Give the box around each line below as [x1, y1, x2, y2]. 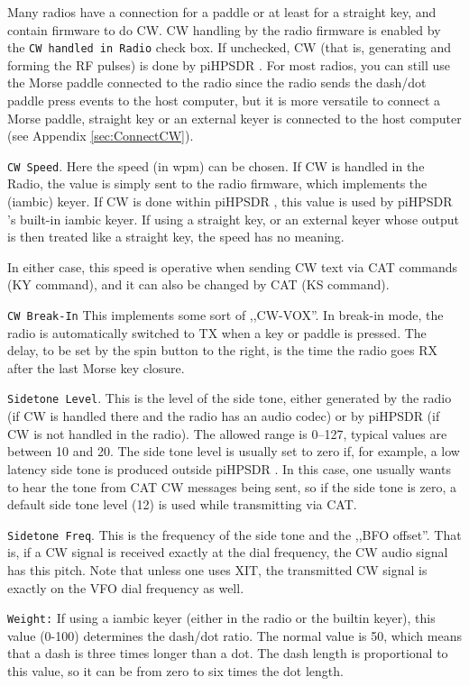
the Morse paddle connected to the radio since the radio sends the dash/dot [7, 73, 427, 92]
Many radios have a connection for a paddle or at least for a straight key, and [7, 3, 437, 21]
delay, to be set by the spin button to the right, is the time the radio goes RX [7, 341, 437, 360]
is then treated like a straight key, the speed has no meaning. [7, 227, 345, 246]
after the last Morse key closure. [7, 358, 185, 377]
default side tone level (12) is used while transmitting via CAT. [7, 495, 357, 514]
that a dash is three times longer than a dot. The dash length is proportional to [7, 644, 448, 663]
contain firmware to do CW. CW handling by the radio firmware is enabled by [7, 20, 441, 39]
